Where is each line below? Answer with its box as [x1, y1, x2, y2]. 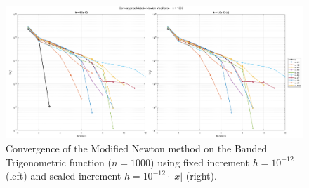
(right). [185, 168, 217, 183]
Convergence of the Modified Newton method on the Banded [6, 141, 268, 155]
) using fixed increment [150, 154, 249, 169]
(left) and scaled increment [6, 168, 121, 183]
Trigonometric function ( [6, 154, 112, 169]
